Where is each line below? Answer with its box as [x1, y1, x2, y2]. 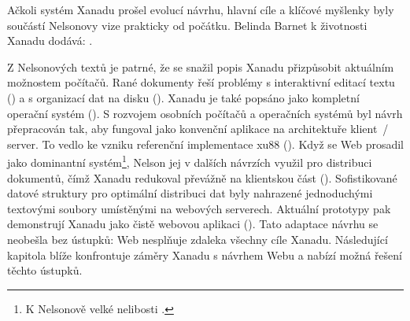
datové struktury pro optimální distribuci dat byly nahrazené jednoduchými [7, 185, 373, 201]
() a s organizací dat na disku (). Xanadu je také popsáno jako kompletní [7, 89, 360, 105]
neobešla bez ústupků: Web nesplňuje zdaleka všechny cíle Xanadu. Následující [7, 231, 388, 247]
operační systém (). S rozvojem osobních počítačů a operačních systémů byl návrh [7, 105, 403, 121]
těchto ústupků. [7, 262, 83, 279]
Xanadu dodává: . [7, 32, 93, 49]
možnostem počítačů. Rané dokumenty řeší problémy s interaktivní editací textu [7, 74, 395, 90]
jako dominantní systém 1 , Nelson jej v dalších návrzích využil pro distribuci [7, 152, 372, 170]
